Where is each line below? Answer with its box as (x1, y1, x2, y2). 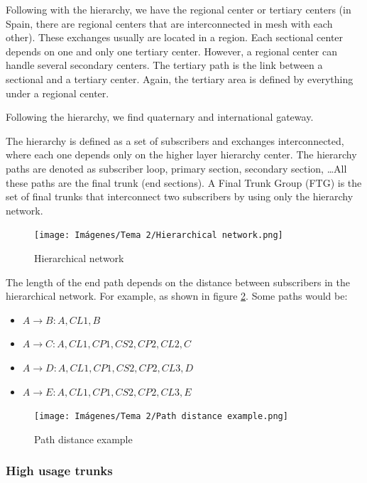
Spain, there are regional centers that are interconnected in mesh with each (6, 16, 333, 31)
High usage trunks (6, 462, 113, 479)
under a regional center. (6, 85, 109, 100)
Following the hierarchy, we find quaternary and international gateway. (6, 109, 314, 124)
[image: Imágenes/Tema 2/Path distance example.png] (34, 411, 288, 422)
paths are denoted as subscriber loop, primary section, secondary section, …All (6, 161, 347, 175)
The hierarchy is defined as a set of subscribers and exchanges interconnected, (6, 133, 344, 148)
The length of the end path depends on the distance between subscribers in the (6, 274, 351, 289)
